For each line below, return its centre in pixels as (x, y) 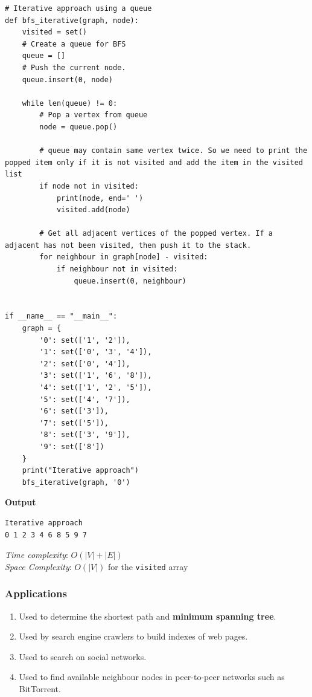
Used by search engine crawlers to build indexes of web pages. (133, 636)
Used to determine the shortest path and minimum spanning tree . (148, 616)
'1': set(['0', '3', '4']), (96, 352)
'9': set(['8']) (72, 446)
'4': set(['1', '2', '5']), (96, 387)
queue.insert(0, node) (67, 79)
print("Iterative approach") (80, 471)
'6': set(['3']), (74, 411)
